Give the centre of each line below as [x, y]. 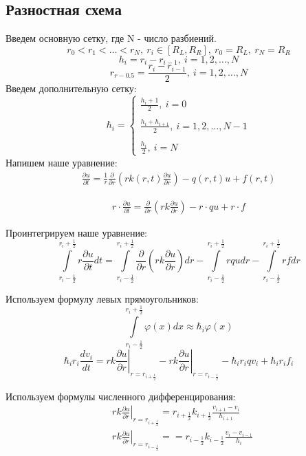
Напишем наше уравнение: [62, 162]
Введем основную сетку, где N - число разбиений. [111, 38]
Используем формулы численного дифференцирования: [121, 396]
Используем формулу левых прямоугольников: [102, 298]
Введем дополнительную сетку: [71, 88]
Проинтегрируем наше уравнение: [77, 232]
